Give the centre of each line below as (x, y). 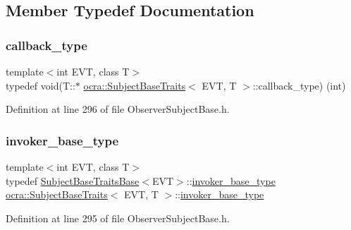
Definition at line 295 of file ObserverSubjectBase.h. (118, 218)
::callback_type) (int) (299, 85)
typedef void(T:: (41, 85)
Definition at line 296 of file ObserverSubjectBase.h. (118, 109)
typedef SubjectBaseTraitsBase (73, 180)
